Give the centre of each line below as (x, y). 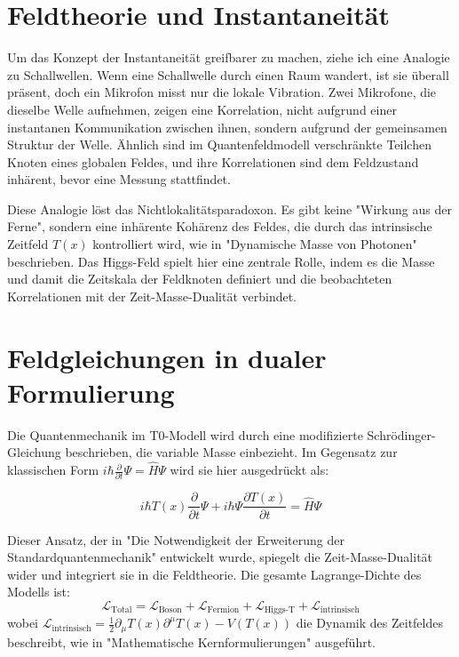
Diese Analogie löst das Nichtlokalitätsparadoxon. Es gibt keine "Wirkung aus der (229, 208)
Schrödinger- (401, 434)
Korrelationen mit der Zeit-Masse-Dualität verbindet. (152, 296)
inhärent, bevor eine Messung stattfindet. (119, 179)
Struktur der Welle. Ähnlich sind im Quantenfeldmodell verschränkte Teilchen (219, 144)
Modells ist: (39, 592)
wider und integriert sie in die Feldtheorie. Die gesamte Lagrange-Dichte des (214, 574)
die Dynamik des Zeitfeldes (369, 623)
